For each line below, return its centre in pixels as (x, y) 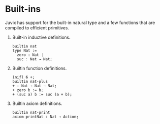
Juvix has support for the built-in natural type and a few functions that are (80, 23)
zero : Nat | (30, 55)
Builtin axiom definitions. (37, 103)
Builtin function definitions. (39, 68)
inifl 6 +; (23, 77)
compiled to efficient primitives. (37, 27)
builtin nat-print (31, 112)
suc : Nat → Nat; (35, 59)
